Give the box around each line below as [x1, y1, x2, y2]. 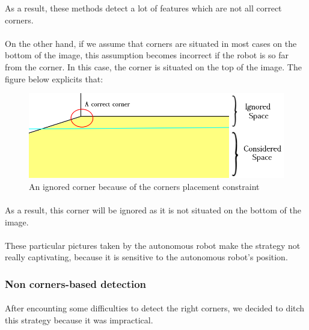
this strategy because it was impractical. [5, 314, 153, 326]
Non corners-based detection [5, 276, 147, 291]
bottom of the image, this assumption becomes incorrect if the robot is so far [5, 49, 289, 61]
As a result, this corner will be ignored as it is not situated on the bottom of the [5, 204, 301, 216]
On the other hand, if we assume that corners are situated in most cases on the [5, 37, 297, 49]
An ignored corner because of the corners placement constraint [29, 180, 260, 192]
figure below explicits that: [5, 72, 103, 85]
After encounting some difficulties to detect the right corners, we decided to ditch [5, 302, 305, 314]
